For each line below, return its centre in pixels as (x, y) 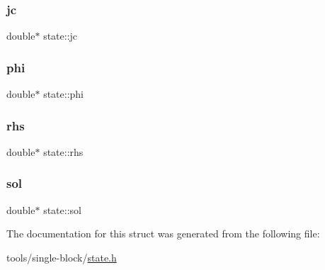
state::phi (63, 94)
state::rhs (63, 151)
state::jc (61, 36)
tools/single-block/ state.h (62, 257)
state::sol (62, 209)
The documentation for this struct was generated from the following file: (163, 234)
